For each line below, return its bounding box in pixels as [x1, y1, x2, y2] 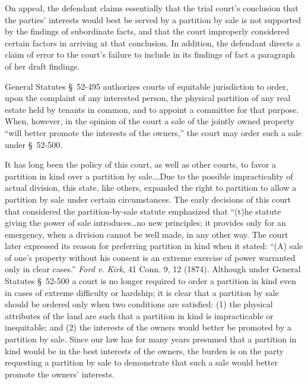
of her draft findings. [5, 59, 80, 72]
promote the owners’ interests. [5, 367, 115, 380]
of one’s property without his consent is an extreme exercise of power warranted [5, 251, 296, 263]
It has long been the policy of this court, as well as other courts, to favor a [5, 158, 277, 171]
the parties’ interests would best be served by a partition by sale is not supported [5, 13, 301, 26]
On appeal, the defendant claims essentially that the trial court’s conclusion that [5, 2, 299, 14]
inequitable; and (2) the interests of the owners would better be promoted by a [5, 321, 291, 333]
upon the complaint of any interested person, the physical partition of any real [5, 92, 291, 104]
